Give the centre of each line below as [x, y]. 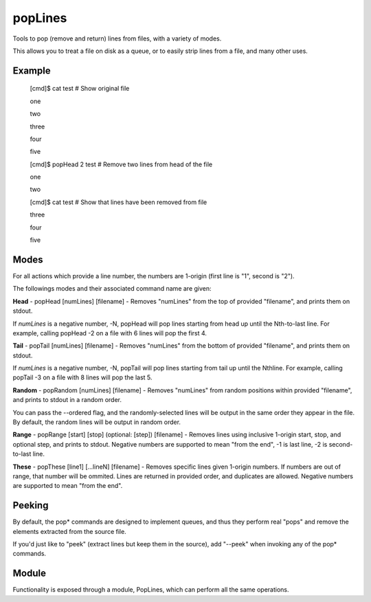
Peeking [31, 505]
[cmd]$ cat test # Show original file [80, 89]
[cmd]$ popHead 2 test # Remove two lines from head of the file [121, 164]
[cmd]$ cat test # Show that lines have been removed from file [119, 202]
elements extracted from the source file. [69, 531]
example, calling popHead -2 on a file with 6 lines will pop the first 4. [110, 333]
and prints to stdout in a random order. [67, 400]
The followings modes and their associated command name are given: [112, 289]
